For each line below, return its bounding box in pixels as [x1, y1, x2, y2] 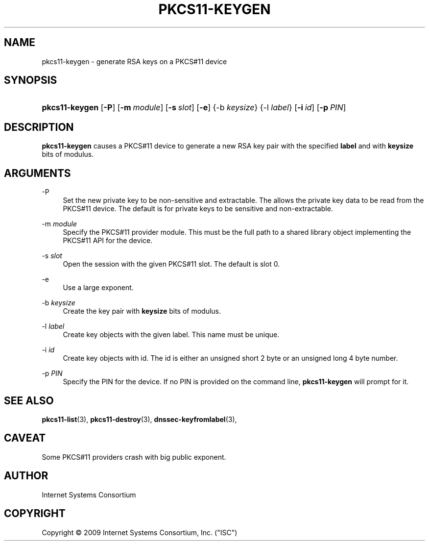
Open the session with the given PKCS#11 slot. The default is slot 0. [63, 260, 280, 269]
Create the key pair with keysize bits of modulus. [63, 307, 221, 316]
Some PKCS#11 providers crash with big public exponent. [42, 452, 226, 461]
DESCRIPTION [4, 121, 74, 133]
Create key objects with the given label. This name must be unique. [63, 330, 280, 339]
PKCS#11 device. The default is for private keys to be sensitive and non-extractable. [63, 204, 333, 213]
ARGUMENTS [4, 167, 71, 179]
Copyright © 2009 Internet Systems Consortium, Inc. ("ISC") [42, 528, 238, 537]
